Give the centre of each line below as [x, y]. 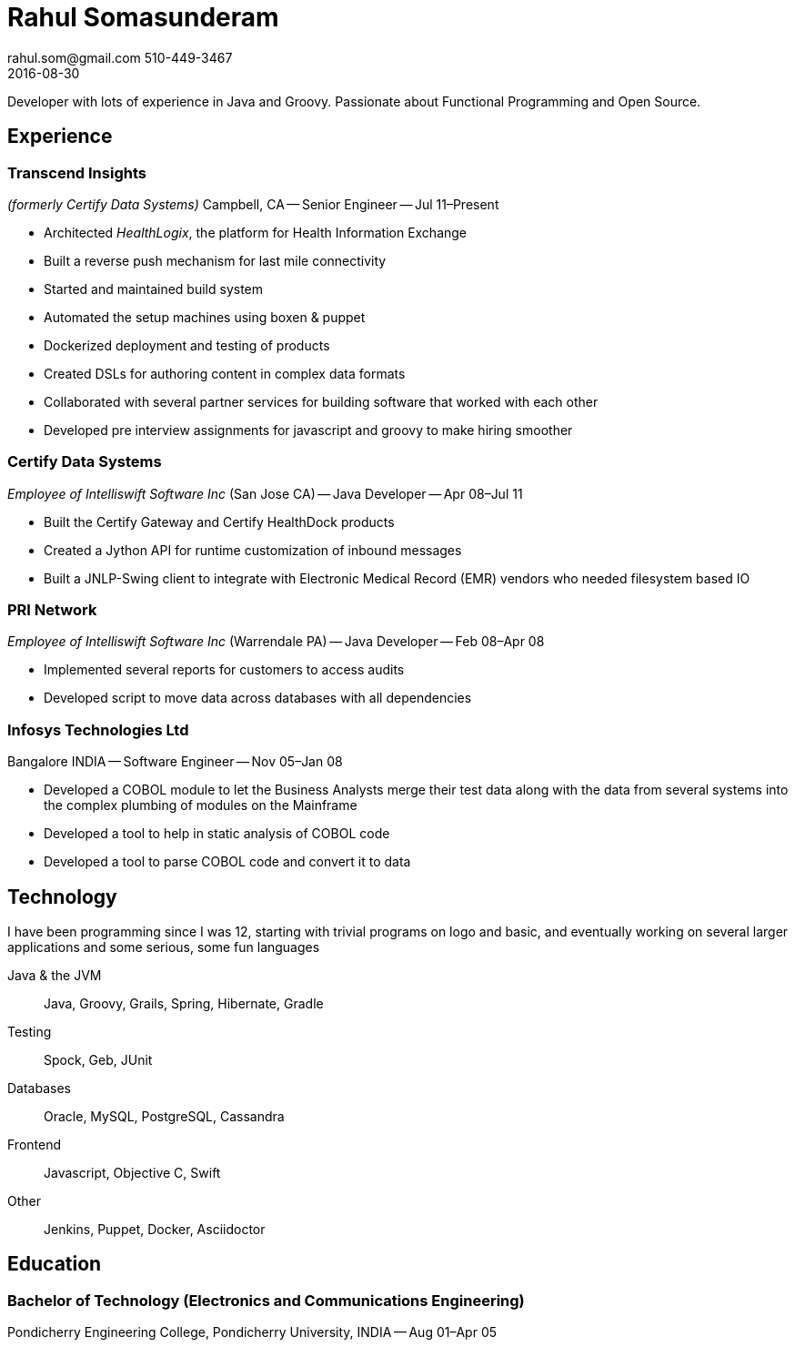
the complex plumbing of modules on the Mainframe [201, 805]
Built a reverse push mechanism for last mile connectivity [215, 260]
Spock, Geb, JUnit [98, 1060]
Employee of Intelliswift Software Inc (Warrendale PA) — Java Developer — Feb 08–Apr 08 [276, 642]
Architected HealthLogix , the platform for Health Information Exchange [256, 232]
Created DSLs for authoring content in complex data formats [225, 373]
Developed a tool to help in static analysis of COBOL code [217, 834]
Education [55, 1264]
